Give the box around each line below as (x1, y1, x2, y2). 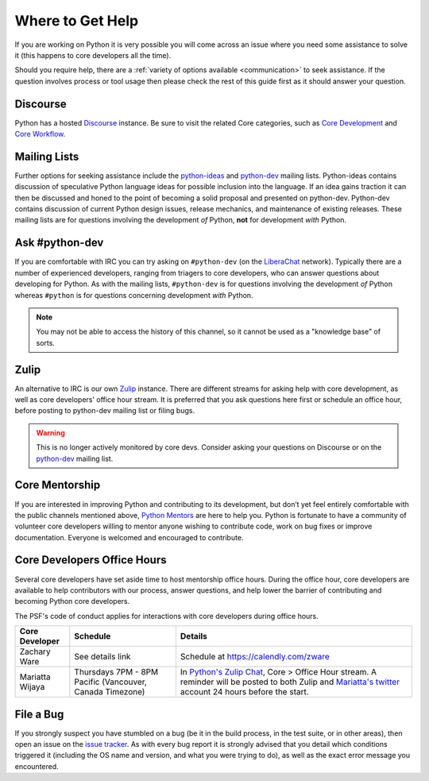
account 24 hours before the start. (180, 686, 309, 698)
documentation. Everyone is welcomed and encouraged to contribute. (14, 532, 244, 542)
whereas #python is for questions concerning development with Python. (14, 290, 253, 300)
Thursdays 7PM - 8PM (74, 667, 159, 678)
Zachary (19, 646, 51, 657)
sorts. (36, 338, 56, 347)
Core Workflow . (14, 130, 66, 139)
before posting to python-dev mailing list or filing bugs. (14, 406, 195, 416)
